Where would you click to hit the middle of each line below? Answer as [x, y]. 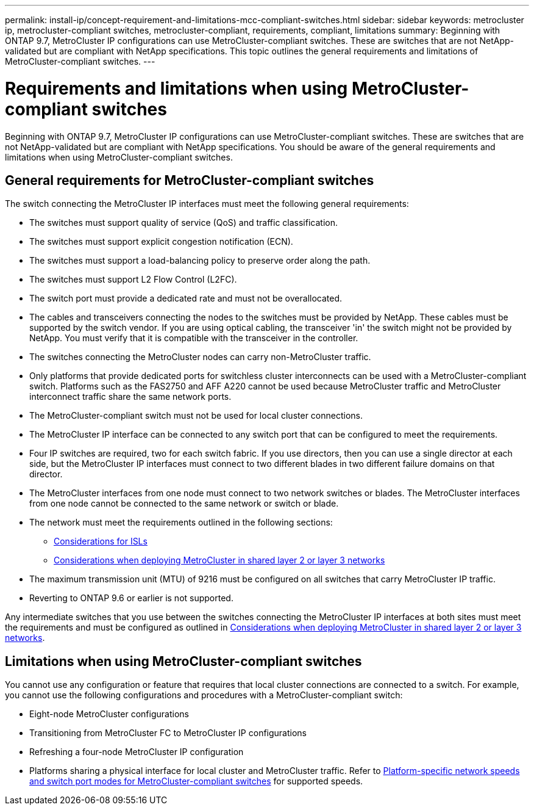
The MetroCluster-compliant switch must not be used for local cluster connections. [196, 416]
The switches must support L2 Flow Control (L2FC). [133, 280]
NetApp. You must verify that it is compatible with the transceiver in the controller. [194, 338]
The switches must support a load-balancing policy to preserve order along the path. [200, 261]
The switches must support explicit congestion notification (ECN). [161, 242]
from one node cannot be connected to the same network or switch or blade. [184, 504]
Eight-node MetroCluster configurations [109, 714]
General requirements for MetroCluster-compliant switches [190, 180]
